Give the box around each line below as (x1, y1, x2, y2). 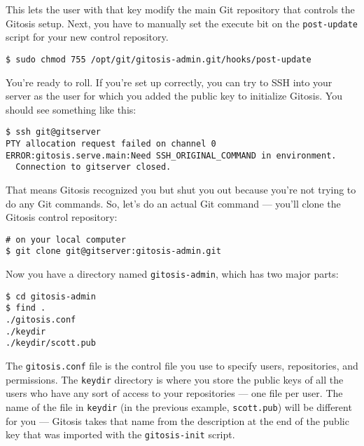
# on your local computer (6, 234, 126, 245)
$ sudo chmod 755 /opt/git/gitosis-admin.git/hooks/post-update (6, 54, 311, 65)
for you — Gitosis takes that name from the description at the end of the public (6, 413, 349, 428)
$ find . (6, 303, 46, 313)
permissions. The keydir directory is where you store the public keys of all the (6, 372, 344, 386)
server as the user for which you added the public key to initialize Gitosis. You (6, 88, 342, 103)
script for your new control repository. (6, 29, 169, 44)
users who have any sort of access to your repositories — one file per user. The (6, 386, 343, 400)
